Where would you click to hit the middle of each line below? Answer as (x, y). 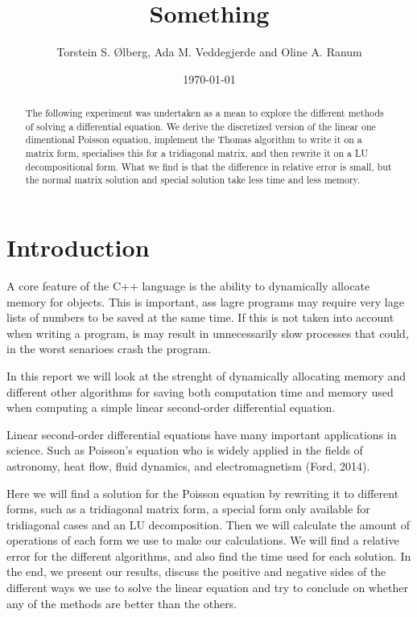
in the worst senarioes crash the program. (109, 349)
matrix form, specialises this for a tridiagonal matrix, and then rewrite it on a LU (197, 153)
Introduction (78, 247)
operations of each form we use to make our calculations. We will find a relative (203, 540)
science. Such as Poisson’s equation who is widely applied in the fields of (185, 450)
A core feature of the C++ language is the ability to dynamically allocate (188, 285)
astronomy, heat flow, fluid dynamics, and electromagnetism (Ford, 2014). (188, 465)
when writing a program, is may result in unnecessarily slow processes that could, (208, 333)
